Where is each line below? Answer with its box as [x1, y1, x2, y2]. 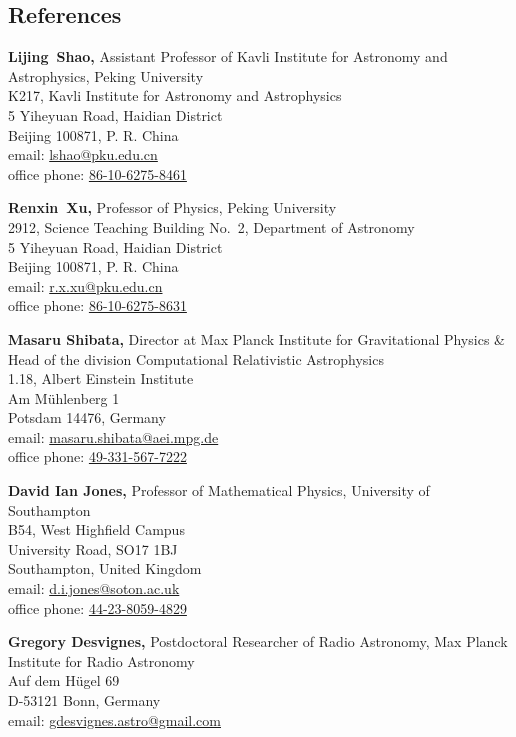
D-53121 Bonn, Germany [8, 690, 161, 711]
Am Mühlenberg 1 [8, 387, 120, 408]
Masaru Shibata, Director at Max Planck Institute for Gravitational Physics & [8, 328, 505, 349]
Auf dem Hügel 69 [8, 670, 120, 691]
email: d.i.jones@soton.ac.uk [8, 578, 180, 599]
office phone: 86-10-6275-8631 [8, 295, 187, 316]
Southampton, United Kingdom [8, 558, 202, 579]
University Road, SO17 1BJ [8, 538, 178, 559]
